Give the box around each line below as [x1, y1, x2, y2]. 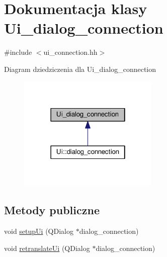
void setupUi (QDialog [4, 226, 73, 236]
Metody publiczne [4, 202, 100, 218]
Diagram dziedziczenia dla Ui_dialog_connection [4, 63, 156, 74]
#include [4, 47, 32, 57]
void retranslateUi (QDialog [4, 242, 90, 253]
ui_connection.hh [43, 47, 98, 57]
